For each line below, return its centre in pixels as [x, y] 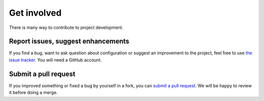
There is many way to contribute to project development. [66, 27]
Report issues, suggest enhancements [69, 41]
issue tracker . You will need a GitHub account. [55, 60]
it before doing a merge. [33, 93]
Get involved [35, 13]
